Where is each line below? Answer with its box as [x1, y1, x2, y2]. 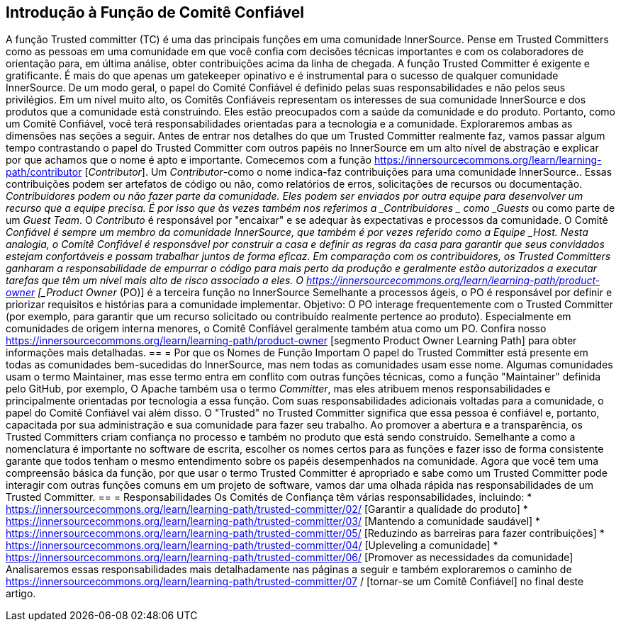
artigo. [6, 587, 36, 600]
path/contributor [6, 166, 82, 179]
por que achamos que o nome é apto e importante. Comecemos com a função [6, 154, 372, 166]
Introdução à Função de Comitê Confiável [6, 4, 304, 21]
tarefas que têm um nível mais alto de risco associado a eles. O [6, 274, 304, 287]
